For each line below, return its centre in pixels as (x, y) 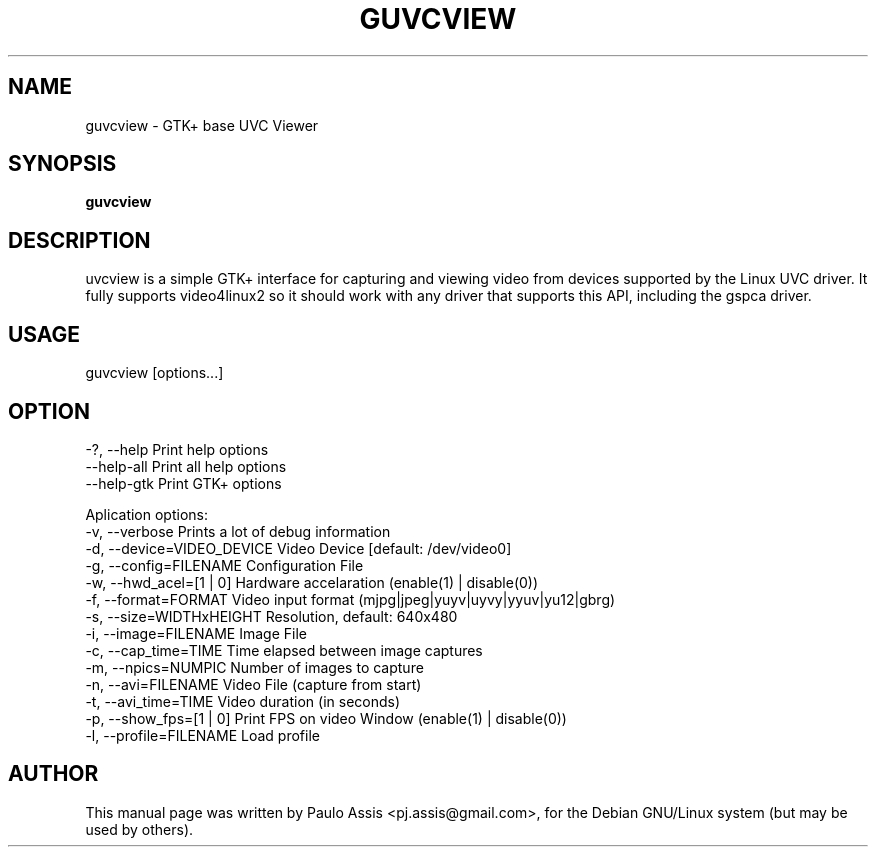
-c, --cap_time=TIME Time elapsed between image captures (284, 650)
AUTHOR (53, 774)
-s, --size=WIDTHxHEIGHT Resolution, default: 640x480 (271, 616)
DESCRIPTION (79, 240)
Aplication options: (146, 514)
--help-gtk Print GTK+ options (183, 483)
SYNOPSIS (62, 164)
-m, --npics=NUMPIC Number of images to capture (254, 667)
